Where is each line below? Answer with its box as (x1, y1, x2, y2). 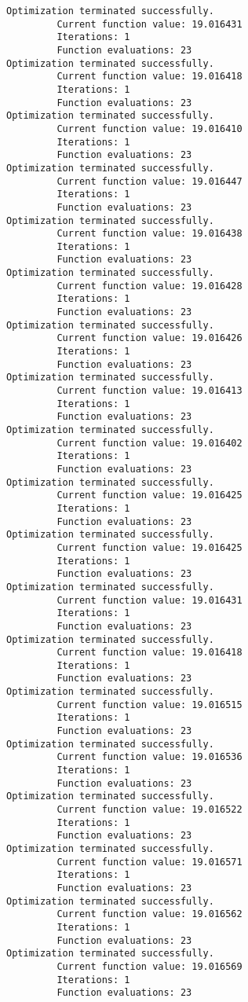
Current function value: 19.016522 (57, 804, 243, 816)
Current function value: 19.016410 (57, 123, 243, 134)
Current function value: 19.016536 (57, 751, 243, 763)
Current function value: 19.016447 (57, 175, 243, 187)
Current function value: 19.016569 (57, 960, 243, 972)
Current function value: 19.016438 (57, 228, 243, 240)
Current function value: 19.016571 (57, 856, 243, 868)
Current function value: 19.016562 (57, 908, 243, 920)
